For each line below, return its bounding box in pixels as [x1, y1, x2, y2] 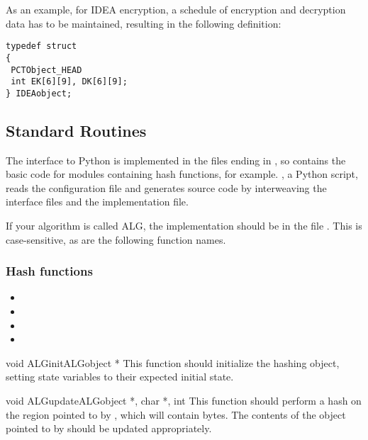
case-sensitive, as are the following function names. [6, 232, 226, 247]
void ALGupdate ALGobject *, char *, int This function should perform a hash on [6, 393, 362, 408]
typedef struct [6, 41, 77, 52]
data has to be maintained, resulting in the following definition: [6, 16, 281, 30]
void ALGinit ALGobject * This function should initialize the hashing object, [6, 355, 340, 370]
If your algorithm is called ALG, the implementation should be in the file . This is [6, 218, 362, 233]
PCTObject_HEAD [11, 64, 82, 75]
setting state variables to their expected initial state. [6, 369, 234, 384]
